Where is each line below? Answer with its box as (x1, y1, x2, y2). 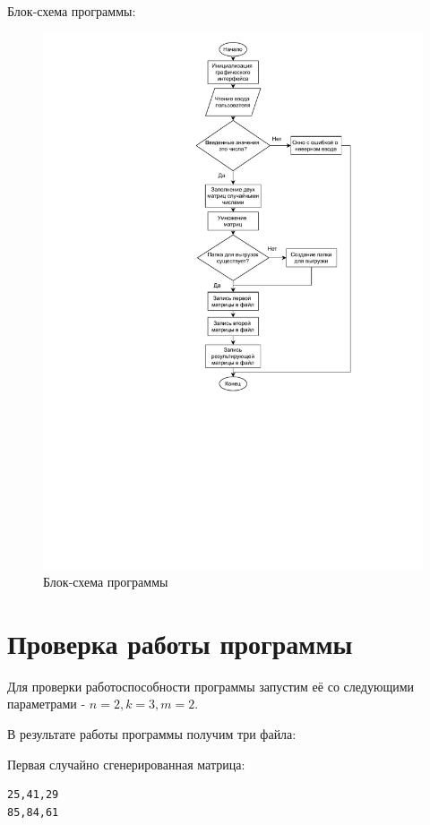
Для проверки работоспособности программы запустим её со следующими (7, 676, 415, 695)
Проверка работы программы (7, 624, 353, 661)
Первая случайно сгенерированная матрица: (7, 754, 245, 773)
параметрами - (7, 694, 86, 713)
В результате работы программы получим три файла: (7, 724, 297, 743)
